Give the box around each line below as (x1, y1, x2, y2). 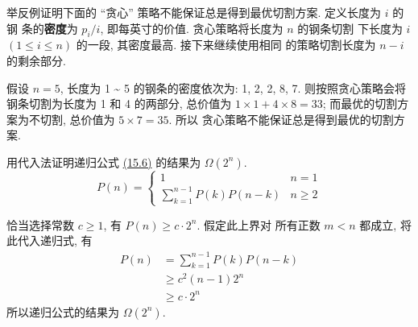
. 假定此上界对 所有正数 (197, 216, 321, 233)
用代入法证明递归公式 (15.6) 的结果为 (6, 153, 201, 170)
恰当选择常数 (6, 216, 74, 233)
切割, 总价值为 (39, 110, 115, 127)
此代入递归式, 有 (6, 232, 93, 249)
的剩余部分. (6, 52, 66, 68)
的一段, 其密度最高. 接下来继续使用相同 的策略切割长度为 (76, 36, 376, 53)
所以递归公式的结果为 (6, 303, 119, 320)
